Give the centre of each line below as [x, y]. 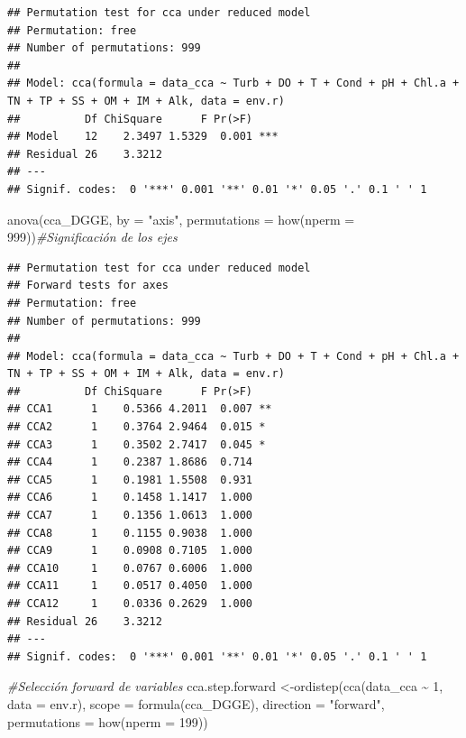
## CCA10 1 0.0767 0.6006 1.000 [130, 568]
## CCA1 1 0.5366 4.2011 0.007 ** [140, 409]
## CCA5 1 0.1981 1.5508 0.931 [130, 480]
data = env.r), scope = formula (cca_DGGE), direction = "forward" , [196, 703]
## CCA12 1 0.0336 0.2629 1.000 [130, 604]
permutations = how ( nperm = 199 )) [108, 721]
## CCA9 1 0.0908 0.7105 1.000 [130, 551]
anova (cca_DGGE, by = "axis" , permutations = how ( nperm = [181, 219]
